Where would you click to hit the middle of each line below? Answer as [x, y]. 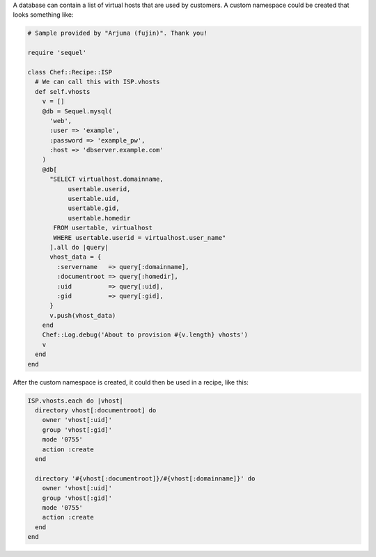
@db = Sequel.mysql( [77, 111]
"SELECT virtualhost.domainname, [107, 179]
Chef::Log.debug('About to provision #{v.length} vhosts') [145, 335]
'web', [61, 121]
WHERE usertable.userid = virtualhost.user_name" [140, 237]
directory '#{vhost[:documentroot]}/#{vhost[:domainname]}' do [145, 478]
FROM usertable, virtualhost [103, 228]
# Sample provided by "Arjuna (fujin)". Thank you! [118, 33]
